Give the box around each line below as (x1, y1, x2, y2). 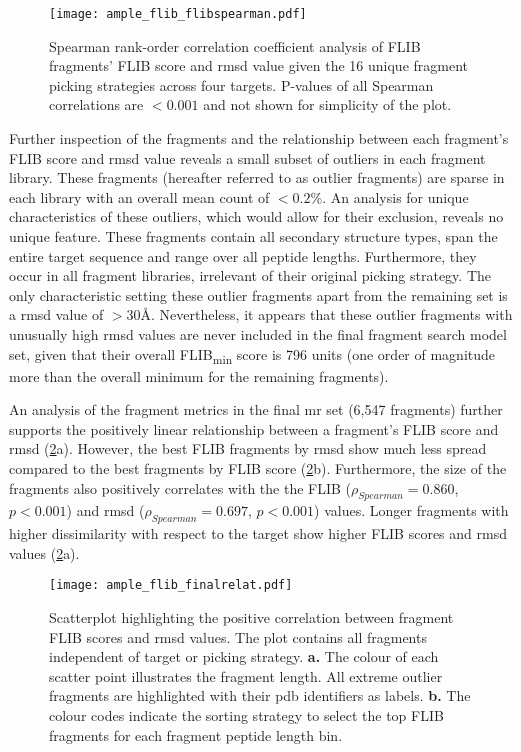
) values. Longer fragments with (314, 500, 509, 521)
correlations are (49, 94, 144, 115)
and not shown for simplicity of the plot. (203, 94, 452, 115)
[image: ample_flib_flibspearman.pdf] (49, 7, 307, 21)
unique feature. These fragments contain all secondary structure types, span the (9, 226, 498, 246)
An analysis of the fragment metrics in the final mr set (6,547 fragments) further (9, 399, 503, 420)
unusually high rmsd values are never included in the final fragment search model (9, 323, 507, 344)
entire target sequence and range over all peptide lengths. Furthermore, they (9, 245, 477, 266)
